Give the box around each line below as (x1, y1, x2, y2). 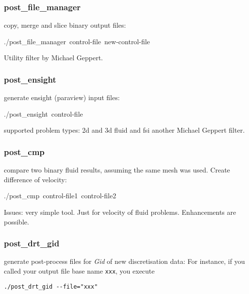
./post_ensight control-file (4, 108, 83, 119)
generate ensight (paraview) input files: (4, 92, 120, 103)
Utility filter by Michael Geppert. (4, 52, 103, 63)
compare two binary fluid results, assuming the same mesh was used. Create (4, 165, 230, 175)
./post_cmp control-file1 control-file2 (4, 190, 116, 201)
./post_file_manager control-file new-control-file (4, 36, 150, 46)
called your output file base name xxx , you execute (4, 266, 155, 276)
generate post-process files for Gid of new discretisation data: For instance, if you (4, 256, 245, 266)
